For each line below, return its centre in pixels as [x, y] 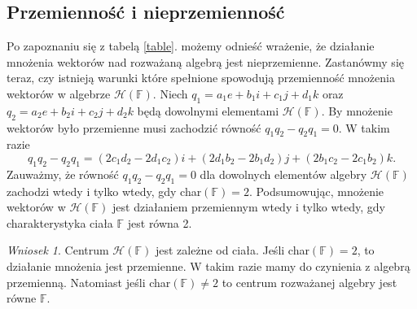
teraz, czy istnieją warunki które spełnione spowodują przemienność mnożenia [201, 78]
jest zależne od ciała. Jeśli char [232, 250]
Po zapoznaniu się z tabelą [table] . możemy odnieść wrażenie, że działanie [191, 46]
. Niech [170, 93]
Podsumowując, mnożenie [320, 191]
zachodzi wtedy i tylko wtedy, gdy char [104, 191]
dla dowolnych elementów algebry [283, 174]
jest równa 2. [160, 222]
